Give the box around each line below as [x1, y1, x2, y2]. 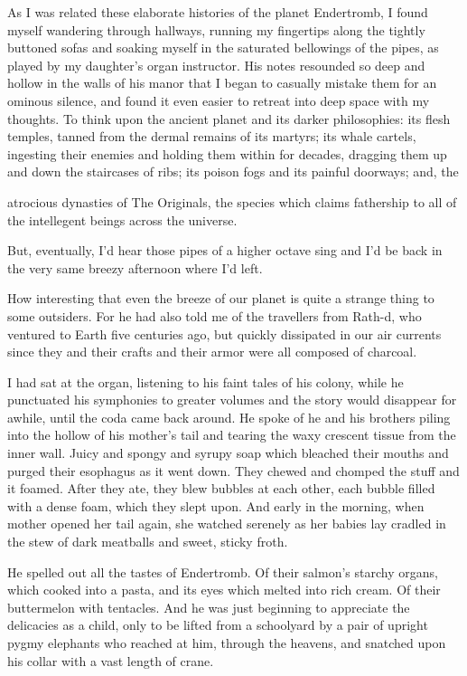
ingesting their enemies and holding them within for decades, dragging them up [7, 144, 447, 163]
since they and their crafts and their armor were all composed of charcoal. [7, 342, 417, 361]
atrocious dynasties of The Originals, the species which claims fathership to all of [7, 192, 457, 211]
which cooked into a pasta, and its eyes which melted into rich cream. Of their [7, 580, 441, 599]
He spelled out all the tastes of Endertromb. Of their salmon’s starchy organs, [7, 562, 438, 581]
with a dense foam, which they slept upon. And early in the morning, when [7, 496, 425, 515]
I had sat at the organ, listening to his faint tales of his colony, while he [7, 372, 404, 391]
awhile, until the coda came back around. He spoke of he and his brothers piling [7, 407, 451, 426]
